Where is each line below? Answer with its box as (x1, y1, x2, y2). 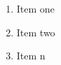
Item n (16, 48, 46, 63)
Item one (16, 1, 55, 15)
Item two (16, 24, 55, 39)
